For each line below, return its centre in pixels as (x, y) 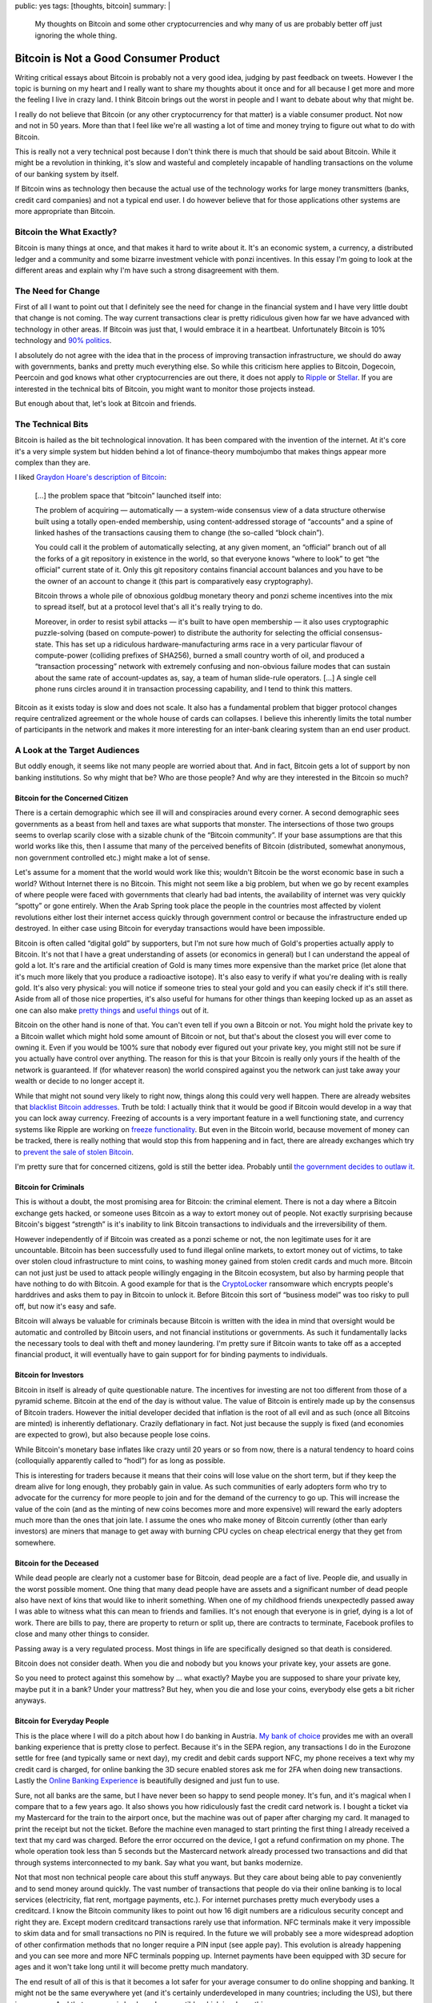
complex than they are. (53, 463)
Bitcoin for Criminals (50, 1187)
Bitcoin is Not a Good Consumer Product (117, 58)
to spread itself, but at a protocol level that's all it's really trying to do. (149, 607)
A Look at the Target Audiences (77, 751)
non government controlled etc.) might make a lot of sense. (112, 857)
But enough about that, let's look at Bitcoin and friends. (106, 404)
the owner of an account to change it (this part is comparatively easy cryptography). (174, 581)
